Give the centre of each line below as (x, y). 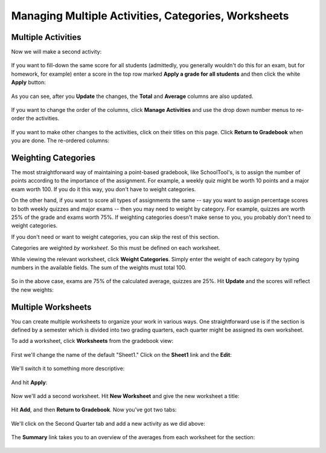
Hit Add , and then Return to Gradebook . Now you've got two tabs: (94, 410)
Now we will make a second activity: (56, 52)
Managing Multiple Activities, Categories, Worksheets (150, 16)
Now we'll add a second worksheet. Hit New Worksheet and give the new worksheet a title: (125, 396)
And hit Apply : (29, 382)
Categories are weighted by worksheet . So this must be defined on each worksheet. (116, 248)
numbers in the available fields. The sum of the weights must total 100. (99, 267)
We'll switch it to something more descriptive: (68, 368)
